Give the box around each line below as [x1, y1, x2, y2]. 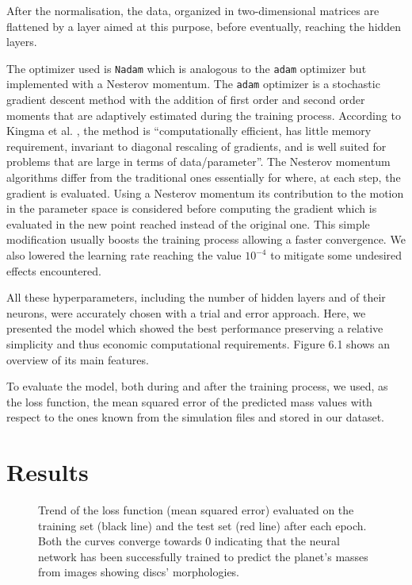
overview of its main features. [6, 351, 149, 368]
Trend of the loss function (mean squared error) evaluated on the [38, 502, 354, 518]
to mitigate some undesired [270, 247, 402, 264]
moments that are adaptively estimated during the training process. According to [6, 106, 401, 123]
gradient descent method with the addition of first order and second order [6, 91, 365, 108]
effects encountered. [6, 262, 101, 279]
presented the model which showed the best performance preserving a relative [6, 320, 383, 337]
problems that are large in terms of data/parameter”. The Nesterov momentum [6, 153, 391, 170]
